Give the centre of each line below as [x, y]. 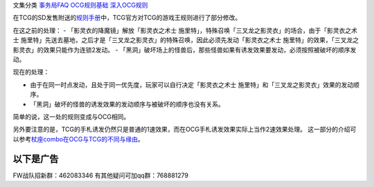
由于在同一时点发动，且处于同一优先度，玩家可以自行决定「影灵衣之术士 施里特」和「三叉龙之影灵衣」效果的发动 [192, 85]
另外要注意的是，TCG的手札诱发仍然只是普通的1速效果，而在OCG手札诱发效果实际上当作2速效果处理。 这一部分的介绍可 [185, 129]
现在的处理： [31, 72]
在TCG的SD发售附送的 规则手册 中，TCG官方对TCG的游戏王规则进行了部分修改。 [127, 18]
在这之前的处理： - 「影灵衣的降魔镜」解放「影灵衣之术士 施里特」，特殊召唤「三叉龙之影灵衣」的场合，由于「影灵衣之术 [185, 30]
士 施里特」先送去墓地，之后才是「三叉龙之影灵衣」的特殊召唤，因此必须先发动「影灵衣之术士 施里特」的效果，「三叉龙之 [186, 40]
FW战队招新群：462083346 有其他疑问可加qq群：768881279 [100, 175]
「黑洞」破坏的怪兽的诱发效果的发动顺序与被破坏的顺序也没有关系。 [127, 104]
